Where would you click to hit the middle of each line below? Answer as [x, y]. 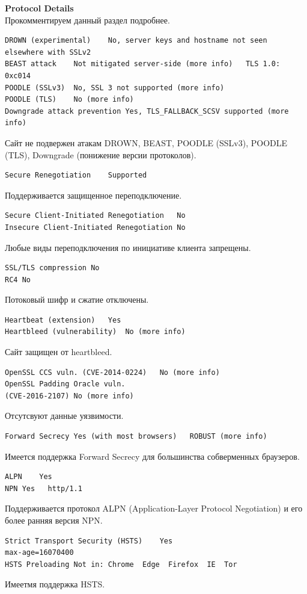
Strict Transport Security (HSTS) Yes [89, 541]
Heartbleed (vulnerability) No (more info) [95, 332]
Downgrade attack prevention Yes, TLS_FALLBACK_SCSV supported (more [147, 111]
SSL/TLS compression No [52, 268]
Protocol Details [39, 8]
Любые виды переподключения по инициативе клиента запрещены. [128, 247]
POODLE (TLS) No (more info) [69, 100]
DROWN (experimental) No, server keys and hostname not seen [136, 41]
